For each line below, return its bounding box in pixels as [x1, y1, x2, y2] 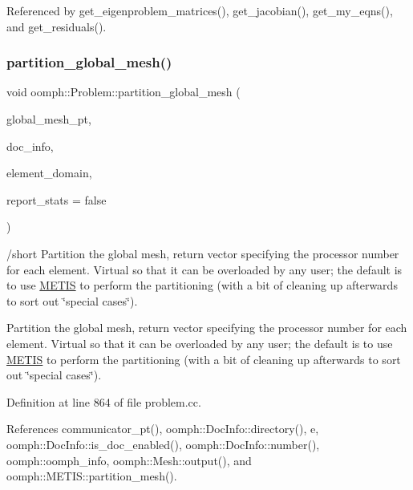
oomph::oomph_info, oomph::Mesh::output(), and [6, 452, 252, 468]
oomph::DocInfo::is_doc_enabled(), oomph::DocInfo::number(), [6, 435, 320, 452]
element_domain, [6, 164, 92, 181]
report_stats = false [6, 191, 107, 208]
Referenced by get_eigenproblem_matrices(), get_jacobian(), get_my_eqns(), [6, 2, 393, 18]
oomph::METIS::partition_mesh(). [6, 468, 177, 484]
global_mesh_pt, [6, 111, 91, 127]
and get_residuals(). [6, 18, 107, 34]
